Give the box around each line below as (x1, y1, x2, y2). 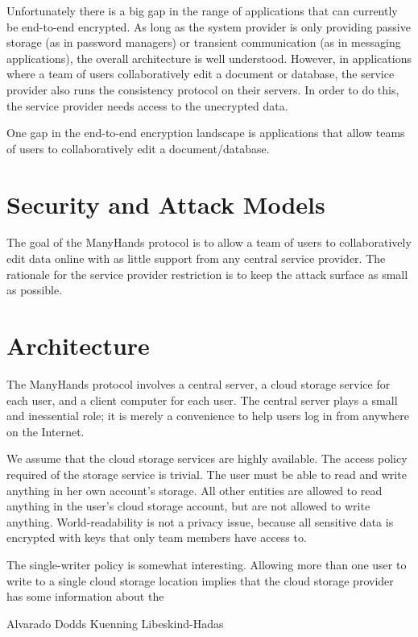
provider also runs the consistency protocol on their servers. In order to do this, (6, 81, 399, 98)
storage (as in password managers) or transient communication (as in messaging (6, 34, 401, 51)
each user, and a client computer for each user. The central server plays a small (6, 391, 398, 408)
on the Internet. (6, 423, 85, 439)
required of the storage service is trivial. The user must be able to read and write (6, 465, 407, 482)
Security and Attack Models (6, 187, 325, 220)
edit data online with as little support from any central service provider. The (6, 250, 386, 267)
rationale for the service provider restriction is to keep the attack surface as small (6, 265, 408, 282)
